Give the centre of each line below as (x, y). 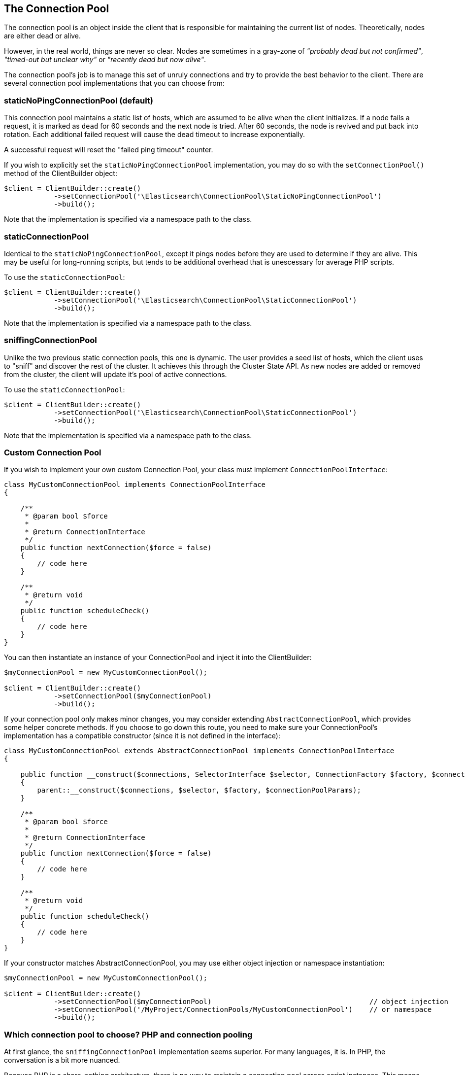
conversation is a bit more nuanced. (62, 1060)
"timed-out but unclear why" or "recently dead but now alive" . (105, 60)
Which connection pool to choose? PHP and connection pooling (128, 1034)
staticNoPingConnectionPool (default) (79, 100)
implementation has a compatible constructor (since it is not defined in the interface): (142, 736)
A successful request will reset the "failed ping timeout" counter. (109, 150)
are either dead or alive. (43, 36)
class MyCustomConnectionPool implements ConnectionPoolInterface (135, 485)
